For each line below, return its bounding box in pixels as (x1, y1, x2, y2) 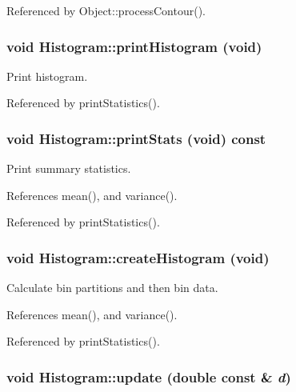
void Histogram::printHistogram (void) (6, 36, 262, 56)
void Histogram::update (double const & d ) (6, 366, 291, 386)
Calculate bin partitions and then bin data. (6, 279, 218, 296)
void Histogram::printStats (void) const (6, 128, 266, 148)
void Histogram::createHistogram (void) (6, 247, 270, 267)
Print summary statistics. (6, 160, 131, 177)
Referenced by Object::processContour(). (6, 2, 206, 18)
